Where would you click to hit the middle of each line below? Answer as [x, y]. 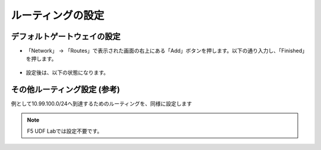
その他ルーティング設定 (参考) [65, 89]
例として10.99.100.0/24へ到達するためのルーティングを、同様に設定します [102, 103]
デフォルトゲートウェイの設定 [66, 36]
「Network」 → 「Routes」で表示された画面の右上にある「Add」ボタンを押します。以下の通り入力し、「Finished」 [167, 51]
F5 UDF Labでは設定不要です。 [65, 131]
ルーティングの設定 [58, 15]
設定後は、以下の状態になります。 [67, 72]
